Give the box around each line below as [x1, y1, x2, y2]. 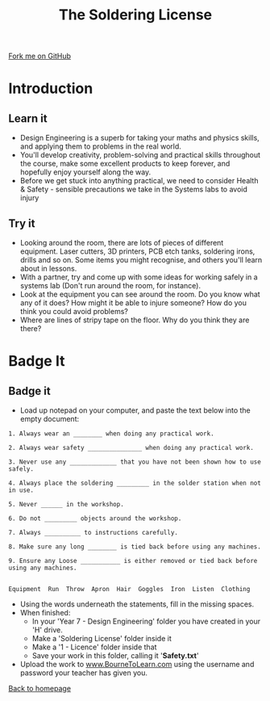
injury [19, 193, 39, 203]
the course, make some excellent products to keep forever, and [19, 159, 231, 169]
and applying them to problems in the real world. [19, 141, 181, 151]
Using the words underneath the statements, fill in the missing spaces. [19, 599, 255, 609]
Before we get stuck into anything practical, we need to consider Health [19, 176, 259, 186]
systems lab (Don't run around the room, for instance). [19, 281, 201, 290]
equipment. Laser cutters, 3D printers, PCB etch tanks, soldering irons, [19, 246, 255, 256]
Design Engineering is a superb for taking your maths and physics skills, [19, 133, 260, 143]
